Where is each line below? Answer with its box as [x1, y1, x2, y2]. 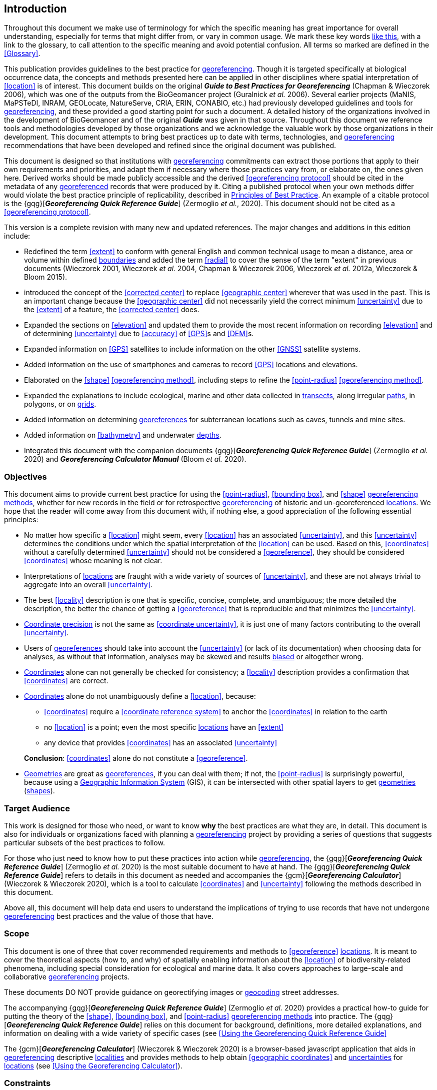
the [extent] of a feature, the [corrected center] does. [24, 305, 199, 314]
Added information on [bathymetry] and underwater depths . [24, 431, 221, 440]
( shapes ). [24, 786, 55, 795]
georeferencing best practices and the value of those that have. [4, 911, 213, 920]
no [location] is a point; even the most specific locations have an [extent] [44, 723, 284, 732]
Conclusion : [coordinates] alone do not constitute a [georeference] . [24, 754, 248, 763]
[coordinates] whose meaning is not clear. [24, 556, 162, 565]
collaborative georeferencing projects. [4, 972, 130, 981]
